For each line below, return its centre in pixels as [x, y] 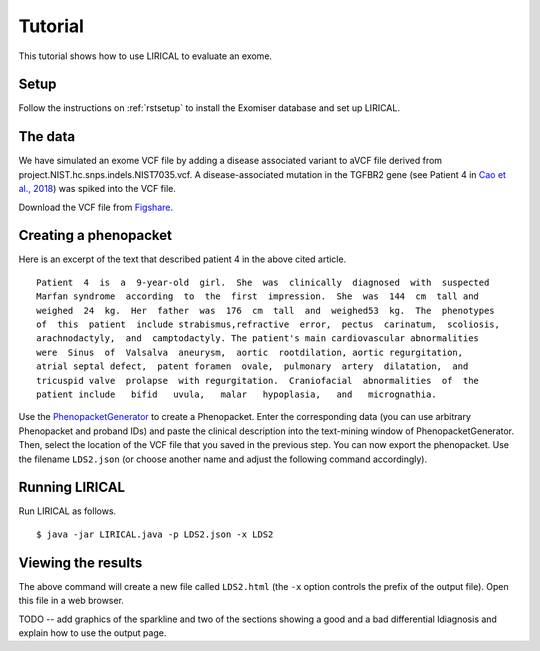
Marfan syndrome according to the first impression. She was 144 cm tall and [258, 296]
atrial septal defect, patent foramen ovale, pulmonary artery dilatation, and [252, 366]
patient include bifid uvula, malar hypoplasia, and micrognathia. [236, 394]
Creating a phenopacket [95, 235]
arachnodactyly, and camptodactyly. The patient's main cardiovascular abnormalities [258, 338]
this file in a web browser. [71, 601]
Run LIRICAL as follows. [67, 511]
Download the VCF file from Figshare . [96, 207]
